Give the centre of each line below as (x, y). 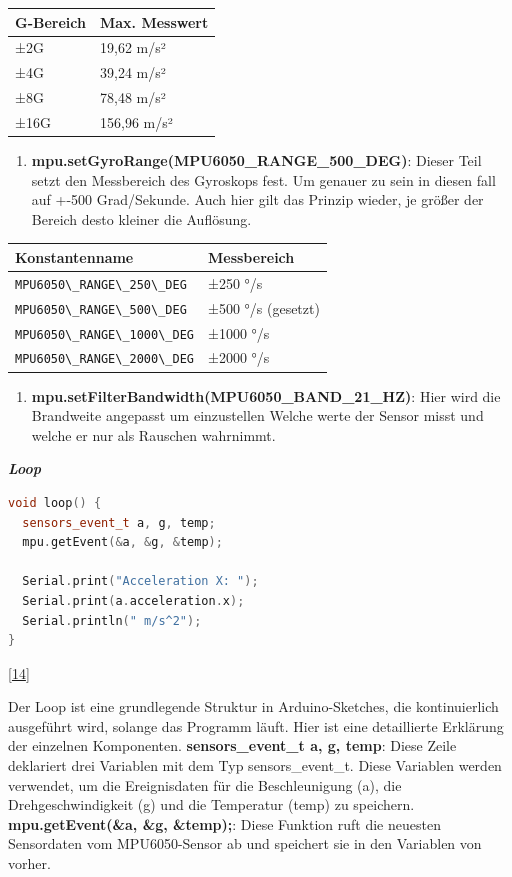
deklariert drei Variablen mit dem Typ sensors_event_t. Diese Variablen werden (255, 765)
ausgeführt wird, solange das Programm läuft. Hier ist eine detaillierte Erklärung (256, 725)
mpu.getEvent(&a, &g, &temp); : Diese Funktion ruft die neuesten (224, 823)
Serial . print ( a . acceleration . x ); (133, 600)
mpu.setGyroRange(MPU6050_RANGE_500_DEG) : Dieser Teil (256, 159)
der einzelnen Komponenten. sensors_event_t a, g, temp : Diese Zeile (232, 745)
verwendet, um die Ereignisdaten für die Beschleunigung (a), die (205, 784)
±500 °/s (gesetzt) (263, 307)
